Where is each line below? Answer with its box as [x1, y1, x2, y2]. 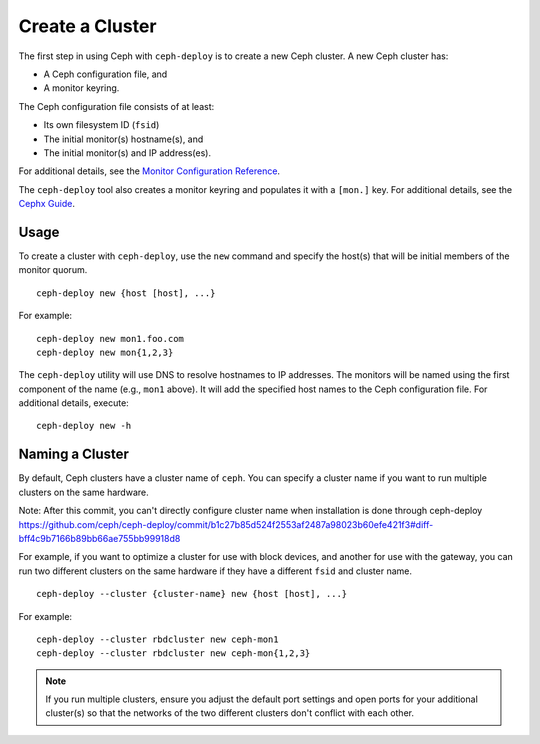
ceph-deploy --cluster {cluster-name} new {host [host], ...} [36, 588, 348, 600]
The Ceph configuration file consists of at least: [18, 100, 215, 112]
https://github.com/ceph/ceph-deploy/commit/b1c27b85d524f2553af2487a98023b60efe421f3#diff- [18, 518, 434, 530]
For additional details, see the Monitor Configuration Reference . [18, 165, 280, 177]
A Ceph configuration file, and [43, 68, 168, 80]
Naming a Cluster [18, 446, 130, 463]
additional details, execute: [18, 397, 129, 409]
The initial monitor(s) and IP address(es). [43, 146, 212, 159]
